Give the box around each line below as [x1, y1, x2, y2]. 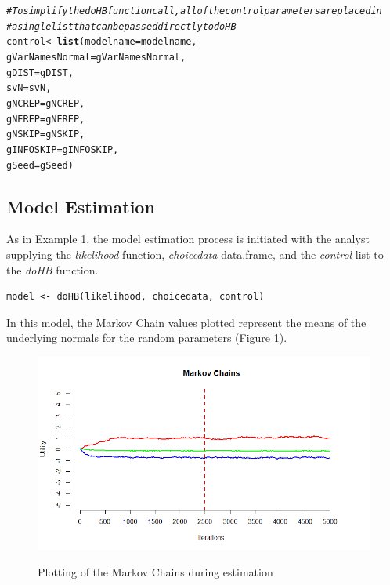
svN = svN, [6, 82, 52, 94]
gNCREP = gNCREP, [6, 97, 85, 109]
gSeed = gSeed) [6, 159, 74, 171]
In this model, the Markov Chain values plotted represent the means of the [6, 314, 367, 330]
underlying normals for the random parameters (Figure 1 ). [6, 329, 287, 346]
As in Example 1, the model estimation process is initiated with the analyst [6, 231, 370, 247]
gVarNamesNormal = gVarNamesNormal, [6, 51, 186, 63]
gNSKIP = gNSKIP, [6, 129, 85, 140]
